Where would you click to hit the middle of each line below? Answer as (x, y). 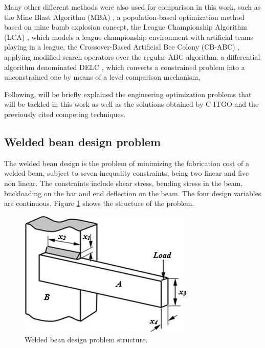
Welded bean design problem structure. (86, 340)
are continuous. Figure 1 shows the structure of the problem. (99, 203)
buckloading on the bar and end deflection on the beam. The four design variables (133, 193)
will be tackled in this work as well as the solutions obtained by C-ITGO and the (131, 104)
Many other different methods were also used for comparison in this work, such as (132, 7)
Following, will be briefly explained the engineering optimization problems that (128, 94)
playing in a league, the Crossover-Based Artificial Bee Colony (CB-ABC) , (122, 47)
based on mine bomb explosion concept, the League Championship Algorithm (126, 27)
